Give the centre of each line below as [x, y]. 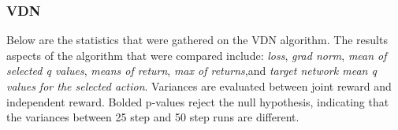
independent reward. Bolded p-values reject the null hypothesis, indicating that [198, 101]
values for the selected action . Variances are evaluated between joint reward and [199, 86]
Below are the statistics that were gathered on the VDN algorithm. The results [197, 40]
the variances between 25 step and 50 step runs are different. [153, 117]
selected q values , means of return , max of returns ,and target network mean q [192, 71]
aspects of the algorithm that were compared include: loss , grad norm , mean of [197, 55]
